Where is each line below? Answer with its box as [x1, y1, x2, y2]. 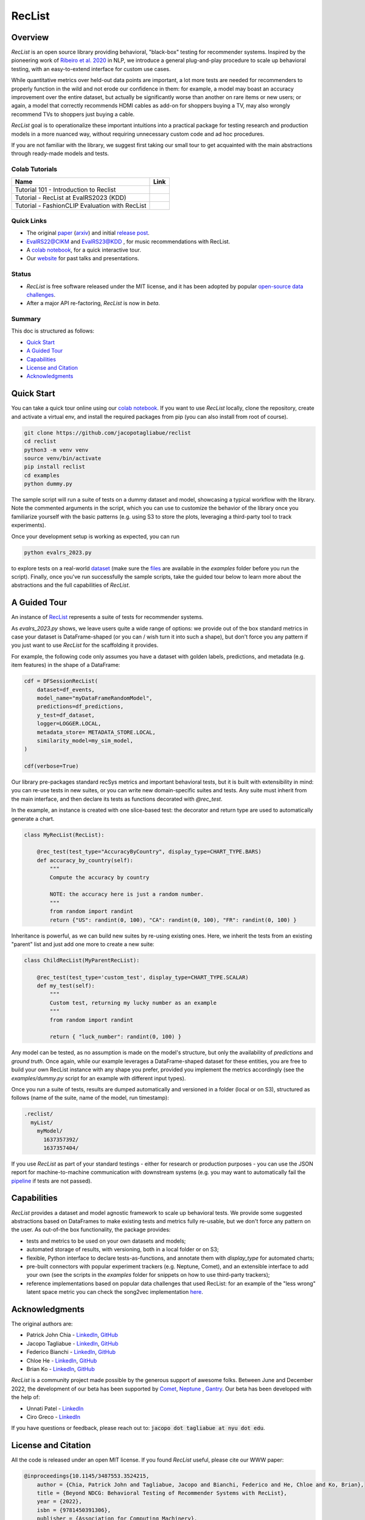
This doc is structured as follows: [11, 327, 94, 334]
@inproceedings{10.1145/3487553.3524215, [24, 1473, 150, 1480]
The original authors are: [11, 1320, 73, 1327]
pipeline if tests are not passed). [11, 1177, 92, 1184]
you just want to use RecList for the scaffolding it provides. [11, 641, 159, 649]
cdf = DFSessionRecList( [24, 678, 99, 685]
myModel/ [36, 1128, 63, 1135]
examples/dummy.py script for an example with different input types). [11, 1074, 186, 1082]
